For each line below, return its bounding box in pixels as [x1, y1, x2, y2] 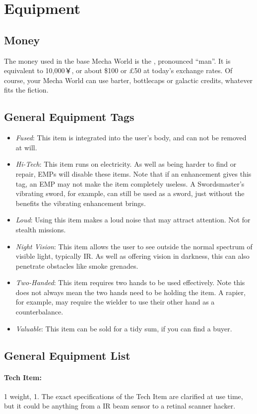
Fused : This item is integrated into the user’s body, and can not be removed [15, 132, 247, 143]
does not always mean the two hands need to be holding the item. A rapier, [15, 287, 246, 297]
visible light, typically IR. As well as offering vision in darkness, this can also [15, 251, 250, 261]
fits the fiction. [4, 85, 49, 95]
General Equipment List [4, 347, 130, 363]
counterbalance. [15, 307, 64, 317]
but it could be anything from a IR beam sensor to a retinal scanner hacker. [4, 401, 236, 411]
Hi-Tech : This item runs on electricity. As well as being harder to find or [15, 159, 237, 169]
